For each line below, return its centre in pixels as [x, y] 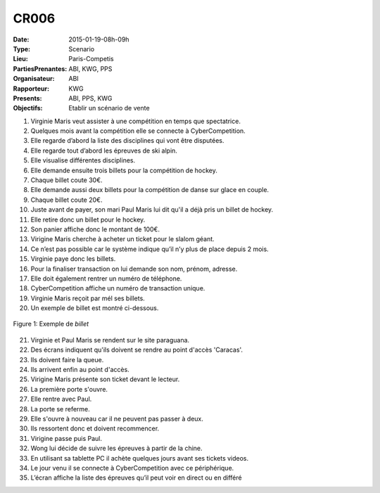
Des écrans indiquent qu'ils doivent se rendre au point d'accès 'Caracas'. [137, 350]
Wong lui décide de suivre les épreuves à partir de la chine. [117, 448]
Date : [21, 39]
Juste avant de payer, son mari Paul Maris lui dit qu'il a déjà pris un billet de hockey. [152, 210]
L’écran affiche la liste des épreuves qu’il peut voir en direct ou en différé [136, 478]
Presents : [27, 98]
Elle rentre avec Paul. [61, 399]
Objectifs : [28, 108]
